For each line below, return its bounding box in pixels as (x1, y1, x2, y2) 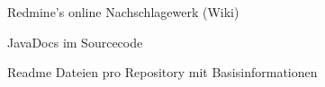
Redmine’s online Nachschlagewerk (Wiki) (7, 3, 239, 21)
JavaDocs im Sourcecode (7, 32, 143, 51)
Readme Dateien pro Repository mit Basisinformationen (7, 63, 318, 82)
